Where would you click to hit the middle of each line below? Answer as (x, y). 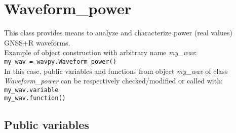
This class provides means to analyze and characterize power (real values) (118, 33)
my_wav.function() (35, 98)
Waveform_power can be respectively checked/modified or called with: (113, 81)
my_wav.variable (31, 90)
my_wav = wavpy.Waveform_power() (60, 61)
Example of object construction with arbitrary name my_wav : (101, 52)
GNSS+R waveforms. (37, 42)
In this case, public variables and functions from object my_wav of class (116, 71)
